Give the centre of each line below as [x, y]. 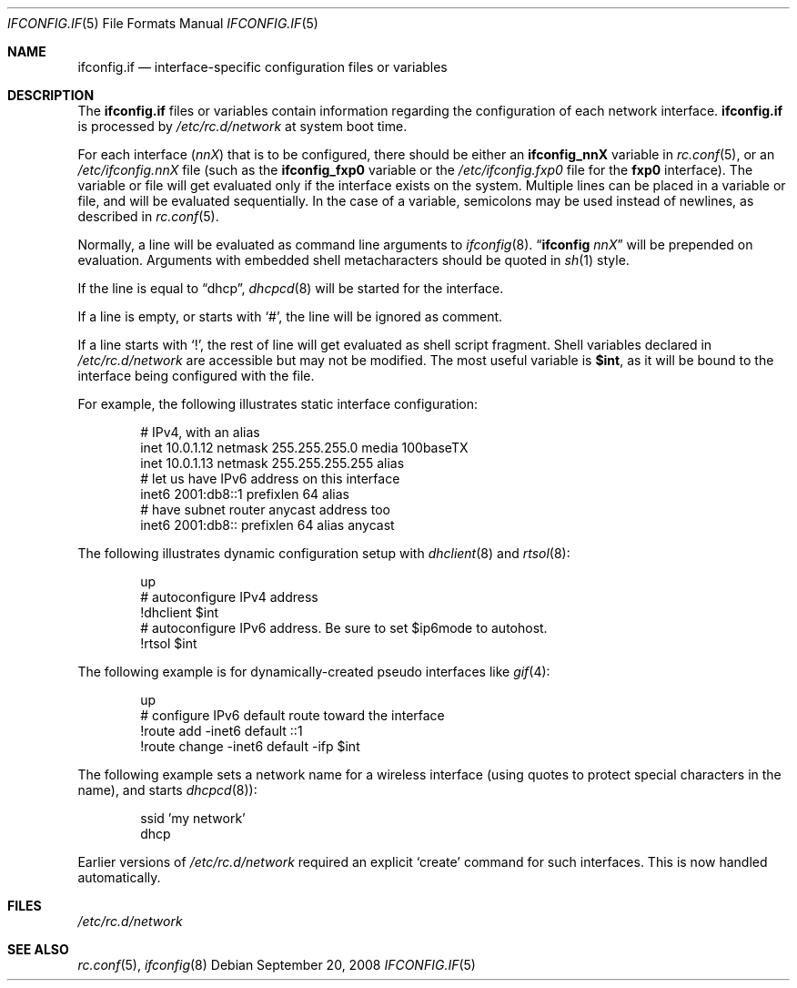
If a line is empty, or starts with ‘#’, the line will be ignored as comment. [290, 316]
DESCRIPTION [51, 95]
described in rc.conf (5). [148, 216]
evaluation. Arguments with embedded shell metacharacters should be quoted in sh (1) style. [353, 260]
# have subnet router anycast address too [265, 509]
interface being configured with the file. [196, 376]
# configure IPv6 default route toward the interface [293, 715]
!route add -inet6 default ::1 [222, 731]
